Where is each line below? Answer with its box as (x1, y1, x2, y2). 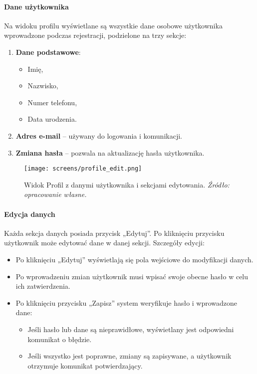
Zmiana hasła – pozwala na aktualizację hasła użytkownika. (15, 147, 205, 158)
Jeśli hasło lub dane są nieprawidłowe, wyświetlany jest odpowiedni (27, 324, 234, 334)
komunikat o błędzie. (27, 334, 92, 344)
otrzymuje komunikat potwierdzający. (27, 360, 143, 371)
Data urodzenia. (27, 114, 77, 124)
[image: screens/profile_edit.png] (24, 165, 142, 173)
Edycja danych (4, 208, 55, 219)
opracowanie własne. (24, 189, 87, 199)
